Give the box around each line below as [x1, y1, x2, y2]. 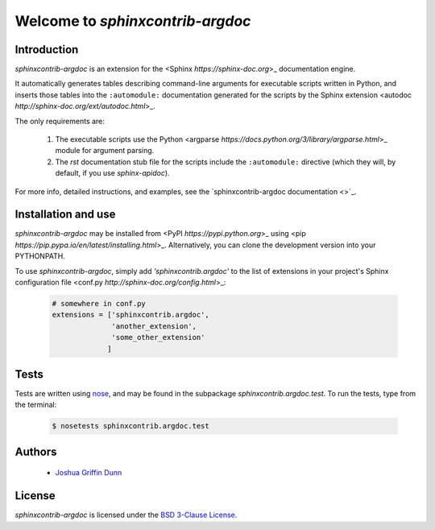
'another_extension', [111, 321, 197, 330]
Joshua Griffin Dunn [55, 468, 122, 478]
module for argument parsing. [55, 146, 155, 155]
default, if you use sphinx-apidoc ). [55, 168, 170, 178]
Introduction [14, 43, 79, 56]
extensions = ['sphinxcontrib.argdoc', [52, 310, 209, 320]
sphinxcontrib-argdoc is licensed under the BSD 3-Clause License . [14, 510, 238, 520]
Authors [14, 445, 57, 458]
